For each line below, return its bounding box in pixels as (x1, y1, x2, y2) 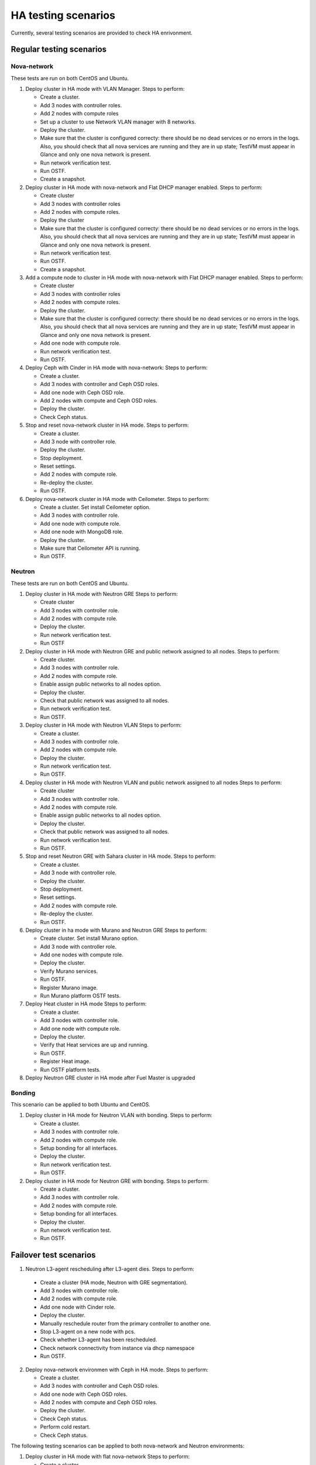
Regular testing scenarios (11, 45, 107, 54)
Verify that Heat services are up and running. (40, 1041, 149, 1048)
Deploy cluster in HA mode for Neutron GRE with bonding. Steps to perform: (25, 1177, 209, 1184)
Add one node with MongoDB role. (40, 528, 124, 536)
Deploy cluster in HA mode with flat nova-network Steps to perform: (25, 1453, 190, 1460)
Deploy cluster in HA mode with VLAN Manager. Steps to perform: (25, 86, 185, 93)
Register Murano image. (40, 984, 98, 991)
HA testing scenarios (11, 9, 115, 22)
